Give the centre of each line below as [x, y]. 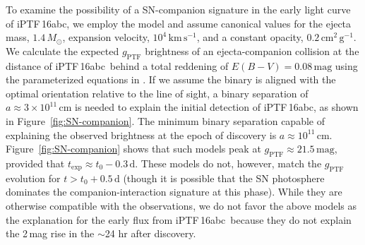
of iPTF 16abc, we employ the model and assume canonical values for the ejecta [179, 23]
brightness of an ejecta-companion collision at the [252, 50]
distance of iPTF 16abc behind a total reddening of [117, 65]
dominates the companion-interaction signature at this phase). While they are [174, 192]
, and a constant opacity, [250, 37]
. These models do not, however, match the [228, 163]
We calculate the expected [62, 50]
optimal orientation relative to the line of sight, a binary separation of [157, 93]
